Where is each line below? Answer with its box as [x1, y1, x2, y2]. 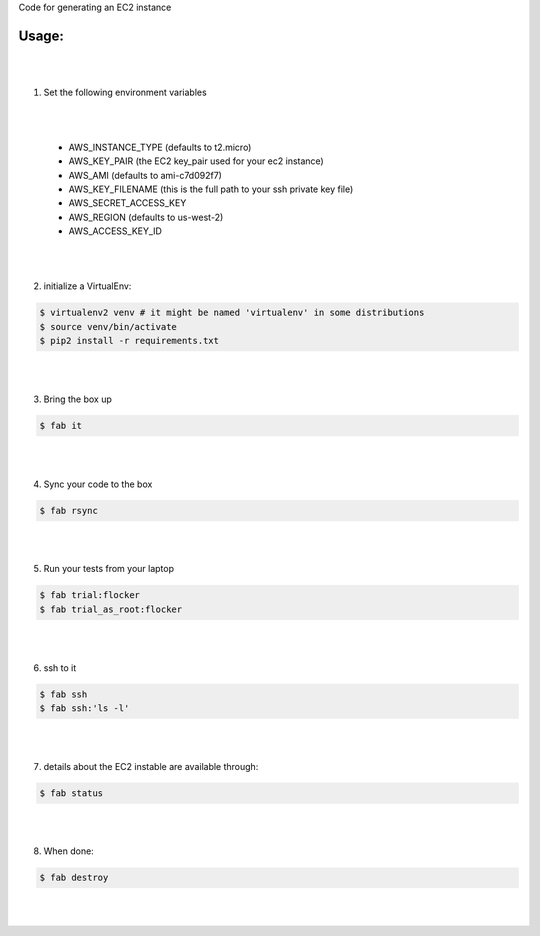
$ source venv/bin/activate [39, 321, 177, 332]
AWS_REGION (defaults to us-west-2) [68, 211, 224, 223]
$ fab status [39, 787, 104, 799]
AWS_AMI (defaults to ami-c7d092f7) [68, 169, 222, 181]
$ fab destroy [39, 872, 109, 884]
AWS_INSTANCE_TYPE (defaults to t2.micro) [68, 141, 252, 153]
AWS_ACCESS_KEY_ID [68, 225, 162, 237]
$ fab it [39, 420, 83, 431]
